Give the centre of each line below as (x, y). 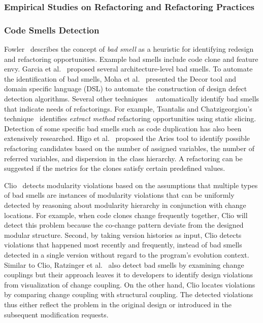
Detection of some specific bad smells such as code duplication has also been (123, 128)
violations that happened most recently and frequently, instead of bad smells (123, 245)
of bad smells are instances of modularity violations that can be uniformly (119, 195)
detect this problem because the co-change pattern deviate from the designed (124, 225)
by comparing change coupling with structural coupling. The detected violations (129, 294)
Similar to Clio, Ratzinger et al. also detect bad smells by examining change (124, 264)
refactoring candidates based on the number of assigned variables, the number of (129, 148)
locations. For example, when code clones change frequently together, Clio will (126, 215)
